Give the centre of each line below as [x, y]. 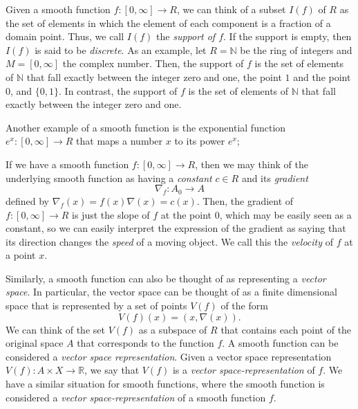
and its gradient [275, 178]
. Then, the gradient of [245, 200]
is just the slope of [111, 214]
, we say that [112, 370]
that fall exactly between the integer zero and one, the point [154, 76]
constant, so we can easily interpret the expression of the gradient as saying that [176, 228]
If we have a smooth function [67, 164]
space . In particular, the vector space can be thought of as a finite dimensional [171, 292]
